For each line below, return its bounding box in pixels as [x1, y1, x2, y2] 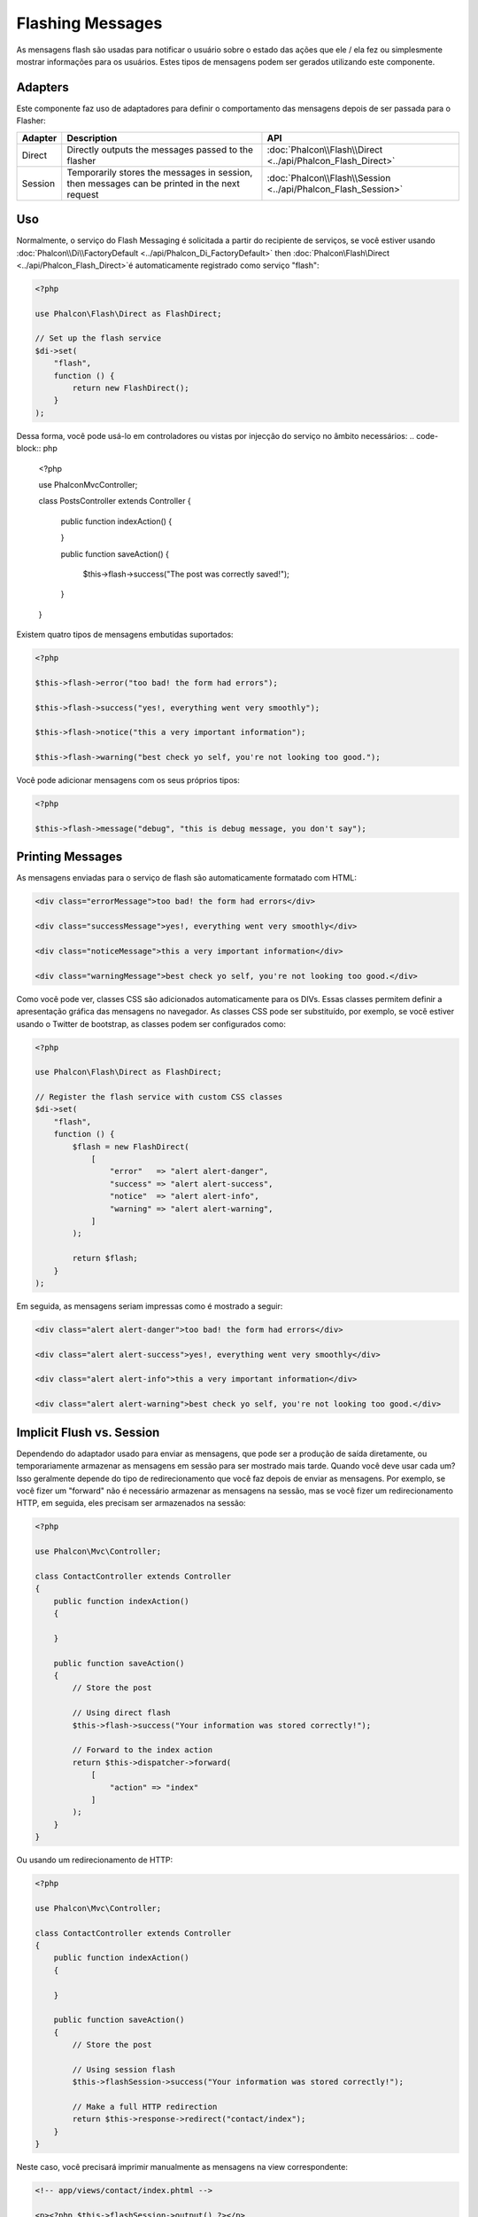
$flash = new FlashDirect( [72, 1141, 189, 1152]
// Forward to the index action [72, 1745, 212, 1755]
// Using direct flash [72, 1708, 172, 1718]
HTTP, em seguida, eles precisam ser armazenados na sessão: [16, 1498, 247, 1508]
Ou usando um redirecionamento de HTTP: [16, 1854, 173, 1866]
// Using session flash [72, 2064, 176, 2074]
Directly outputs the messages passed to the [66, 143, 254, 155]
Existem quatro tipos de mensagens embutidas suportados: [16, 630, 234, 640]
